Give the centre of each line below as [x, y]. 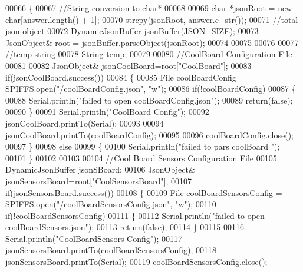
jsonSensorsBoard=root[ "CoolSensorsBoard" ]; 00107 [98, 180]
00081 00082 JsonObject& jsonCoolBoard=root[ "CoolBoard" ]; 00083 [129, 65]
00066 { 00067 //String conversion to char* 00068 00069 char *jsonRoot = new [149, 8]
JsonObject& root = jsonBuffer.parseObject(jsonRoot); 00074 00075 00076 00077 [152, 42]
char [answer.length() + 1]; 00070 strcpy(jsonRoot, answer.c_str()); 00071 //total [152, 19]
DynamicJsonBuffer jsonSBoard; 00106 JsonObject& [100, 169]
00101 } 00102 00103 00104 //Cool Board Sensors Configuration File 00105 [141, 157]
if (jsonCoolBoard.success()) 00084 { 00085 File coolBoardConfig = [126, 77]
